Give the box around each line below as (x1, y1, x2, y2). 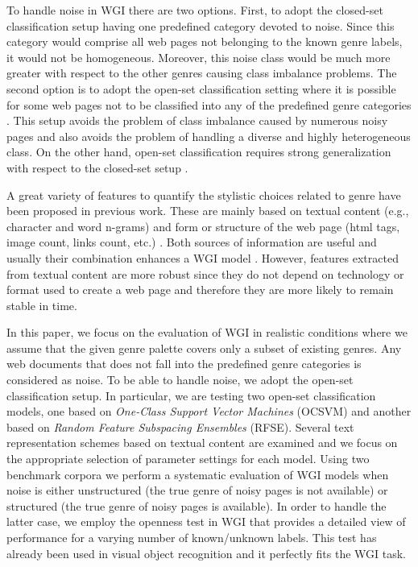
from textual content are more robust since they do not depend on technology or (6, 265, 404, 282)
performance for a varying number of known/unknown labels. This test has (6, 529, 377, 545)
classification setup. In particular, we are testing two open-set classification (6, 387, 376, 404)
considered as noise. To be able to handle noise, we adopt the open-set (6, 371, 354, 388)
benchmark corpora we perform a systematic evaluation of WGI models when (6, 466, 389, 482)
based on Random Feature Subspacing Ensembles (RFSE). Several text (6, 418, 354, 435)
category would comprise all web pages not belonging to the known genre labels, (6, 33, 403, 50)
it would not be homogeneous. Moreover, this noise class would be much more (6, 48, 391, 65)
